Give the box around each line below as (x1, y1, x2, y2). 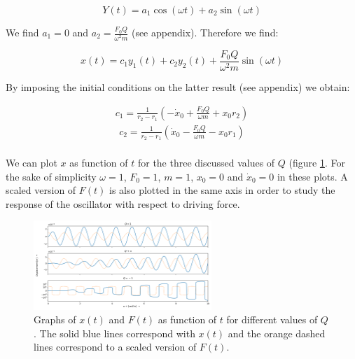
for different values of (226, 312, 318, 327)
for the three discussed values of (137, 155, 275, 170)
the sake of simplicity (6, 169, 97, 183)
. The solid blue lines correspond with (34, 325, 195, 340)
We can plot (6, 155, 57, 170)
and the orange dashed (228, 325, 326, 340)
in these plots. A (277, 169, 348, 183)
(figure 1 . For (288, 155, 345, 170)
